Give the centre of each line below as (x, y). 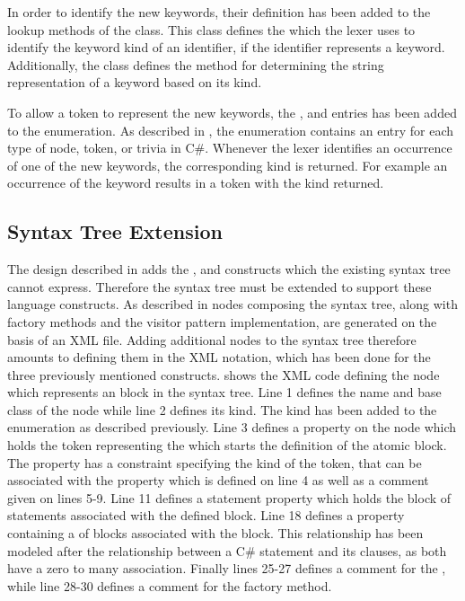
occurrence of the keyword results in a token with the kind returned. (196, 183)
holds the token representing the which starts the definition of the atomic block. (227, 445)
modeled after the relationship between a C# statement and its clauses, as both (227, 550)
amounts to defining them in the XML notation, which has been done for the (219, 357)
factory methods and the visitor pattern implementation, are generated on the (222, 321)
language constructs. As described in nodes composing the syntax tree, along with (232, 304)
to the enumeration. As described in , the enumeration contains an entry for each (231, 130)
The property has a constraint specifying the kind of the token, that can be (215, 462)
